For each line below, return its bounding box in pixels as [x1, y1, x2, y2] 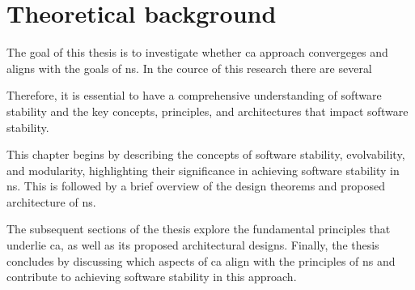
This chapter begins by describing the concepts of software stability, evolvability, [6, 146, 405, 163]
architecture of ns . [6, 193, 96, 210]
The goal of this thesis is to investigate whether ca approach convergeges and [6, 44, 388, 61]
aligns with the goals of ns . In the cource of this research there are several [6, 59, 372, 76]
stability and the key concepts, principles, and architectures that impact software [6, 102, 409, 119]
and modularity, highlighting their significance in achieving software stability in [6, 161, 400, 178]
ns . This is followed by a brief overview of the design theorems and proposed [6, 177, 386, 194]
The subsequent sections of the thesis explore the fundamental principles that [6, 220, 391, 237]
